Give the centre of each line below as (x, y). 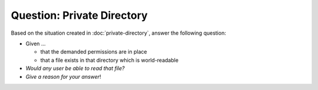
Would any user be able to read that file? (75, 68)
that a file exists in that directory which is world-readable (110, 60)
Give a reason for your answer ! (63, 76)
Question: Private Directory (79, 15)
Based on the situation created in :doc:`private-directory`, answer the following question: (118, 33)
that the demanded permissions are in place (94, 52)
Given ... (36, 44)
